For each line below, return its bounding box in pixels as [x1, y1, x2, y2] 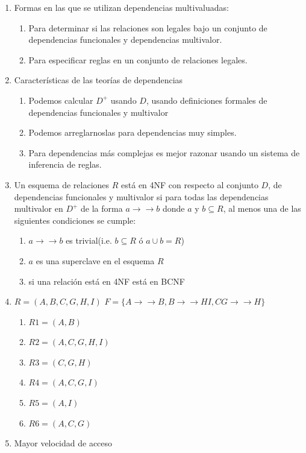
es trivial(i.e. [66, 234, 112, 247]
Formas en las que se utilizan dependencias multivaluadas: [14, 1, 229, 13]
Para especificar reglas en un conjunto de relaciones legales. [28, 53, 248, 66]
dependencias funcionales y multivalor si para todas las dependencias [14, 190, 269, 203]
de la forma [81, 202, 123, 215]
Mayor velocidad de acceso [14, 437, 113, 449]
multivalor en [14, 202, 63, 215]
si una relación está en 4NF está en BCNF [28, 274, 186, 287]
